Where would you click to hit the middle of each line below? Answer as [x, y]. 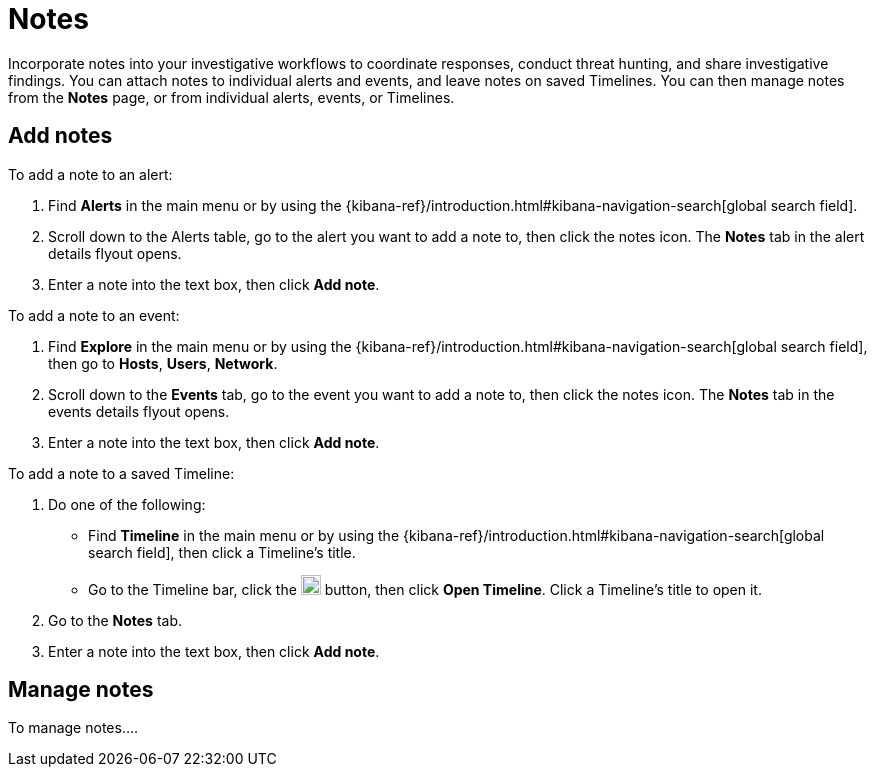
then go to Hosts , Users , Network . [163, 363]
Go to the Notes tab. [115, 620]
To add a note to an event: [94, 315]
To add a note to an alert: [90, 174]
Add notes [60, 136]
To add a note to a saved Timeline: [121, 473]
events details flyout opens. [139, 411]
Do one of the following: [127, 504]
